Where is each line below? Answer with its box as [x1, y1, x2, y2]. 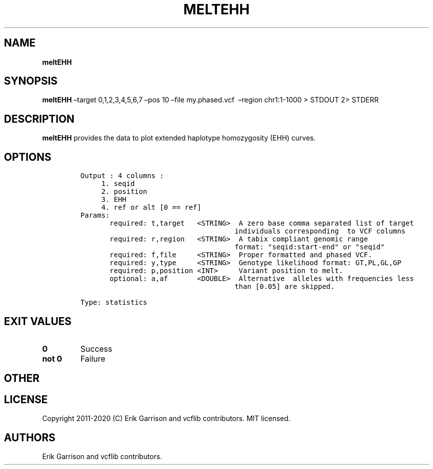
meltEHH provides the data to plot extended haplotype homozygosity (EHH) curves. [42, 134, 316, 142]
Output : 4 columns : [80, 172, 164, 180]
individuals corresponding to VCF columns [234, 227, 406, 235]
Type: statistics [80, 298, 147, 307]
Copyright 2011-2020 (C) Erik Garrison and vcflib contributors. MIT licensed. [42, 414, 291, 423]
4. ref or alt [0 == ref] [101, 203, 202, 212]
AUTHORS [4, 431, 56, 444]
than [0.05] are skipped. [234, 282, 335, 291]
